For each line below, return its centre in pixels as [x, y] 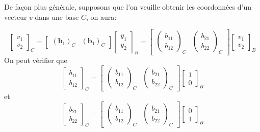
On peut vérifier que [36, 60]
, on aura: [101, 16]
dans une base [57, 16]
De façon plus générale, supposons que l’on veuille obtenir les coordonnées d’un [128, 7]
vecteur [16, 16]
